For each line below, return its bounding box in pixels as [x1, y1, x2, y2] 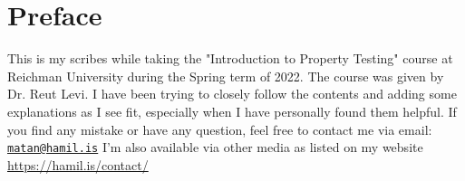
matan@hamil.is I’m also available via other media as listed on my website [7, 138, 423, 157]
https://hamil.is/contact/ [7, 155, 149, 174]
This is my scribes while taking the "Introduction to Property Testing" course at [7, 49, 453, 68]
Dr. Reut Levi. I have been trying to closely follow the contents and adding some [7, 84, 457, 103]
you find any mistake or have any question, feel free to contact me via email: [7, 119, 432, 138]
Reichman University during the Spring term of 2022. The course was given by [7, 66, 444, 85]
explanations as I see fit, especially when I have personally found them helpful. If [7, 101, 457, 120]
